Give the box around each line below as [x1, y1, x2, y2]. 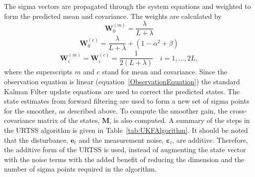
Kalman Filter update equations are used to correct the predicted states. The [4, 86, 240, 96]
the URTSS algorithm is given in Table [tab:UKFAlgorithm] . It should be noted [4, 124, 248, 135]
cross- [230, 105, 247, 116]
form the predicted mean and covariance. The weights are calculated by [4, 10, 222, 21]
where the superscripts [4, 66, 73, 77]
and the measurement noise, [79, 134, 164, 145]
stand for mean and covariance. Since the [102, 66, 227, 77]
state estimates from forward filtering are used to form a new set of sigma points [4, 96, 250, 106]
